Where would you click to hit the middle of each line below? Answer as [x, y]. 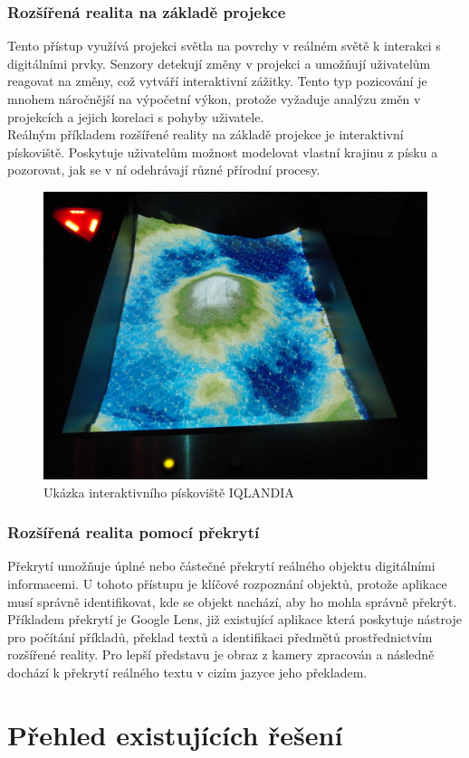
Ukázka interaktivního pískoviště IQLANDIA [169, 492]
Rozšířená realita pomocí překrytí [134, 532]
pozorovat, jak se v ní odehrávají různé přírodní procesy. [164, 170]
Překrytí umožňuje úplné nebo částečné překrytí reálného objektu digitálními [221, 566]
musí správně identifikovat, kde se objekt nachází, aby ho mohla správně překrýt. [232, 601]
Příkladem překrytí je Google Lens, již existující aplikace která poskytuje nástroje [234, 619]
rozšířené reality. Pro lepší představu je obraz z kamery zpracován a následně [221, 654]
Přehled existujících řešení [175, 734]
